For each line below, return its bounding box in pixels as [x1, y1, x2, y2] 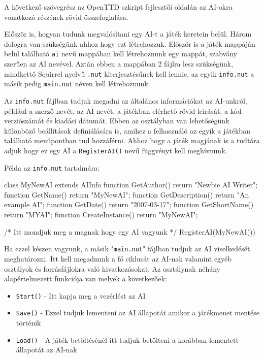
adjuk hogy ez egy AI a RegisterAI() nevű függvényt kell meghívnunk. [4, 145, 227, 155]
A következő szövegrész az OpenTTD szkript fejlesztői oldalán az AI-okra [4, 2, 233, 12]
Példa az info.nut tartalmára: [4, 162, 100, 173]
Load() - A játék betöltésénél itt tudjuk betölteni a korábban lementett [16, 334, 239, 345]
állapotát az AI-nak [16, 344, 77, 355]
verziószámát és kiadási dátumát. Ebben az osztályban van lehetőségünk [4, 115, 229, 126]
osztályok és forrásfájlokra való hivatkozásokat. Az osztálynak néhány [4, 263, 220, 274]
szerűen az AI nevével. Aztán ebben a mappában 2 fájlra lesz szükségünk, [4, 58, 234, 69]
